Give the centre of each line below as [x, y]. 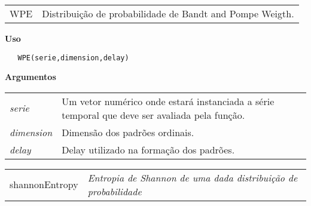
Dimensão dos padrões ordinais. [128, 132]
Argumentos [31, 77]
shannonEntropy [44, 185]
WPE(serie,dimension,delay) [73, 58]
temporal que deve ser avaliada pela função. [153, 115]
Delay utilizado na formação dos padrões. [148, 149]
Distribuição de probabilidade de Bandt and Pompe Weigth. [168, 13]
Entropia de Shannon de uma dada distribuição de [193, 177]
